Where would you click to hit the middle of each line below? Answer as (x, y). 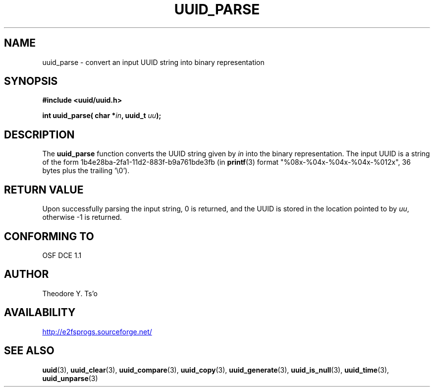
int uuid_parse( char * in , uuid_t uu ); (102, 116)
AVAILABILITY (40, 313)
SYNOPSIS (31, 81)
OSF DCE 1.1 (62, 255)
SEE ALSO (29, 351)
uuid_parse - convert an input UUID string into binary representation (153, 62)
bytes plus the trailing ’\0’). (86, 171)
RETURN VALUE (44, 190)
